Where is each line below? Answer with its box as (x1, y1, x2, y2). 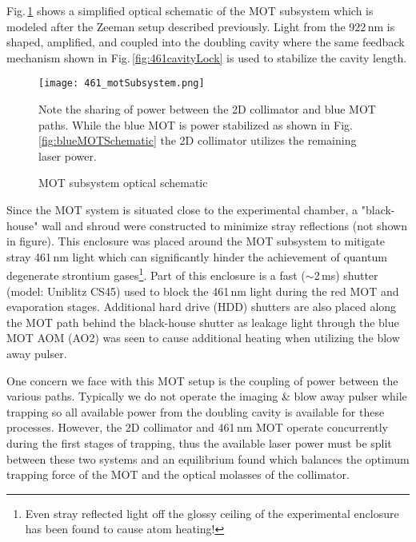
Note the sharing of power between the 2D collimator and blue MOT (38, 101, 376, 118)
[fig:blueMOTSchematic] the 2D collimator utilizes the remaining (38, 132, 357, 149)
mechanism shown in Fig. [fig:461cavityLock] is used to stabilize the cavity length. (6, 49, 407, 66)
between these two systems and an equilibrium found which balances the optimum (6, 450, 410, 467)
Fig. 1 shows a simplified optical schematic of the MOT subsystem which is (6, 2, 374, 18)
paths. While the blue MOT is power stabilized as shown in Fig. (38, 116, 354, 133)
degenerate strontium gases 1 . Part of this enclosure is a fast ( (6, 265, 306, 284)
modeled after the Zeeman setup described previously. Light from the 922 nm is (6, 18, 395, 34)
